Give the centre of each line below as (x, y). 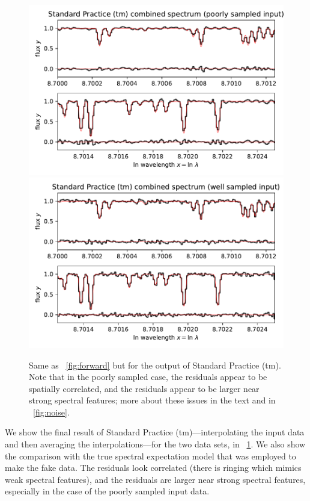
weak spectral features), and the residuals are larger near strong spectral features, (155, 479)
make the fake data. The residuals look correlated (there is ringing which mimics (153, 468)
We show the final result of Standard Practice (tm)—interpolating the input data (155, 432)
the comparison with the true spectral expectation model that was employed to (150, 456)
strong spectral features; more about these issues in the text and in (152, 400)
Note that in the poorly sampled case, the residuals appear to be (148, 377)
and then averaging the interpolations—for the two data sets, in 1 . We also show (155, 444)
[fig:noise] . (51, 412)
